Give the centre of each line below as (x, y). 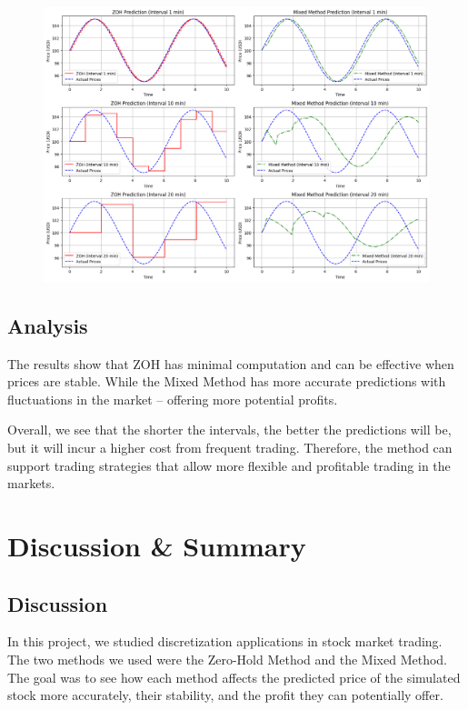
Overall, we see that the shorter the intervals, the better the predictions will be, (229, 430)
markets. (31, 483)
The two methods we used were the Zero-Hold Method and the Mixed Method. (227, 659)
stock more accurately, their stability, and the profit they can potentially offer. (225, 695)
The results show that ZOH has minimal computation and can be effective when (231, 363)
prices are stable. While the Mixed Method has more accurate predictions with (227, 381)
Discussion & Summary (157, 545)
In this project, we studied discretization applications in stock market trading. (225, 641)
